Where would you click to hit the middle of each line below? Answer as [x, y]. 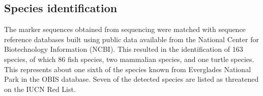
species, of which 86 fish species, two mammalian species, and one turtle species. [129, 59]
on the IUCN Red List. [40, 89]
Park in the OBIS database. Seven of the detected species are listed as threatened [131, 79]
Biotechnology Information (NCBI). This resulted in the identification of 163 [124, 49]
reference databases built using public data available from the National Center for [131, 39]
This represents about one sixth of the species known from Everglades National [128, 69]
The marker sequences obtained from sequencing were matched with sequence [125, 29]
